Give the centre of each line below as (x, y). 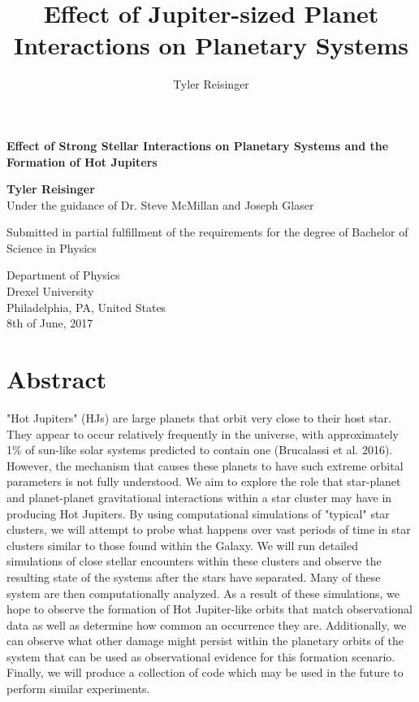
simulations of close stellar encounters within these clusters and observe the (194, 561)
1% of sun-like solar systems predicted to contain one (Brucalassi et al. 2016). (200, 450)
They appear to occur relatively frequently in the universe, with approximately (203, 433)
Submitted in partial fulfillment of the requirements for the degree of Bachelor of (207, 232)
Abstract (57, 379)
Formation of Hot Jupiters (82, 161)
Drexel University (50, 291)
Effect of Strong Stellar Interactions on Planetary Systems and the (198, 145)
